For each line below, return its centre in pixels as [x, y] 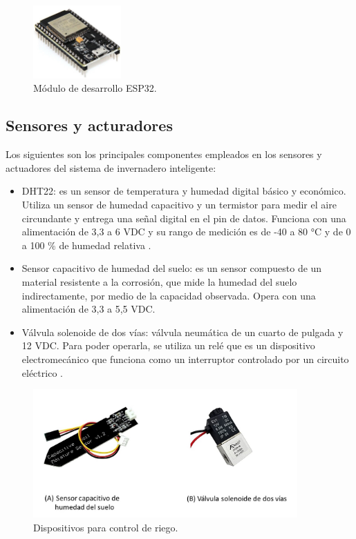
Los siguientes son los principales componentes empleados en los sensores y [164, 154]
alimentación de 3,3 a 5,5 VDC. [88, 309]
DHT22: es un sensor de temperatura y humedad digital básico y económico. [184, 191]
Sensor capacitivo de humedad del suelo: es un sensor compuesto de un [172, 268]
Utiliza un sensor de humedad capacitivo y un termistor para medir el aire [179, 204]
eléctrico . [42, 372]
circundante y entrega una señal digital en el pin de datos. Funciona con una [184, 218]
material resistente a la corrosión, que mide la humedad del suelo [159, 281]
